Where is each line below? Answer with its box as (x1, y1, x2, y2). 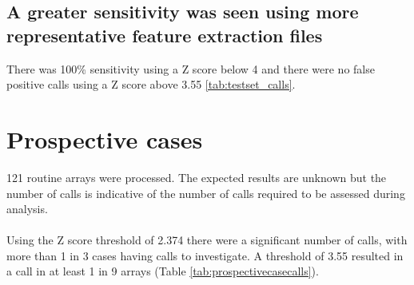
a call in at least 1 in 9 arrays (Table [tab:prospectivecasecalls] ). (6, 263, 319, 279)
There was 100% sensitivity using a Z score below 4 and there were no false (6, 60, 375, 77)
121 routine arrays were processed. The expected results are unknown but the (6, 168, 387, 185)
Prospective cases (6, 122, 203, 155)
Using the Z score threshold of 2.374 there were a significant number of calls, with (6, 232, 408, 248)
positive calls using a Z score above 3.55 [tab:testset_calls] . (6, 76, 296, 93)
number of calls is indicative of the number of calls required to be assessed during (6, 184, 405, 201)
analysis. (6, 200, 48, 217)
